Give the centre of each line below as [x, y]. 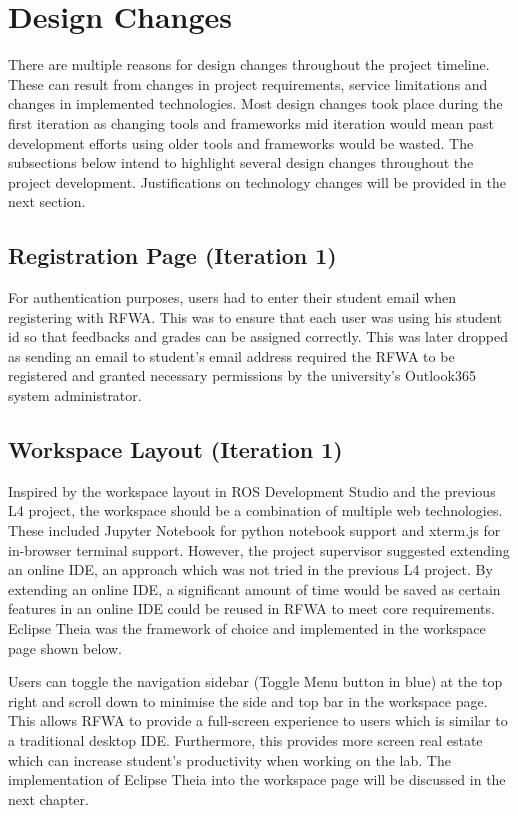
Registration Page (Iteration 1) [172, 255]
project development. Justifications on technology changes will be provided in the [257, 181]
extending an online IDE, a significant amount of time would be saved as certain [254, 588]
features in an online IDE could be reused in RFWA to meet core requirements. [251, 608]
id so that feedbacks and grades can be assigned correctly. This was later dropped [258, 336]
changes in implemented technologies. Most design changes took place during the [255, 103]
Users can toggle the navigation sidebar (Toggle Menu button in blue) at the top [255, 681]
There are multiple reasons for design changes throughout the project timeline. [249, 64]
